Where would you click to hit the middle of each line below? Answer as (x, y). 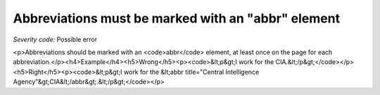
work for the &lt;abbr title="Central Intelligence (191, 72)
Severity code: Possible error (55, 39)
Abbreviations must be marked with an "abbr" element (177, 18)
